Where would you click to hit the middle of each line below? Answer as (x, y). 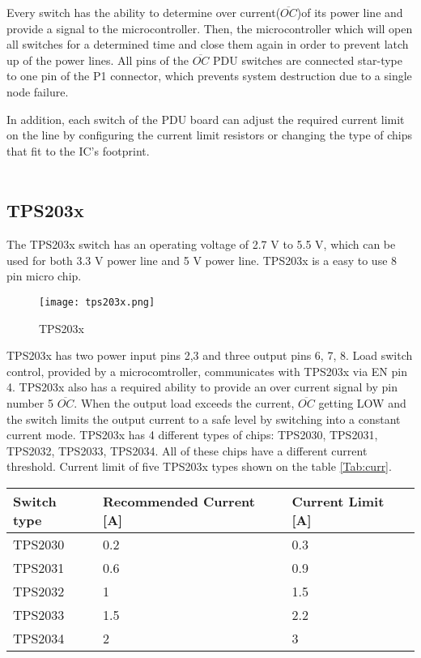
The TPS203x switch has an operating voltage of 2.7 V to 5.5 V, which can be (201, 244)
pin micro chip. (44, 276)
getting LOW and (362, 402)
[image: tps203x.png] (97, 302)
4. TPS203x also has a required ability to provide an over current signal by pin (202, 387)
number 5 (30, 402)
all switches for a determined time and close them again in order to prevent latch (208, 44)
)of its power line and (350, 12)
